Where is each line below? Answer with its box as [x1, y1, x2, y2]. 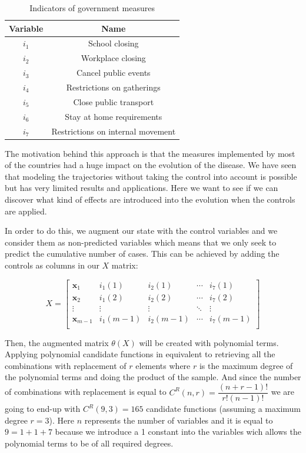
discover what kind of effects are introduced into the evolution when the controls [5, 193, 295, 205]
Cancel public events [76, 66, 151, 79]
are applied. [5, 204, 47, 217]
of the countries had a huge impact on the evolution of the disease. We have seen [5, 159, 297, 171]
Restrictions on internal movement [51, 125, 176, 137]
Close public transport [73, 95, 154, 108]
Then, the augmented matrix [5, 336, 109, 348]
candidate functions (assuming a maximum [146, 402, 301, 415]
